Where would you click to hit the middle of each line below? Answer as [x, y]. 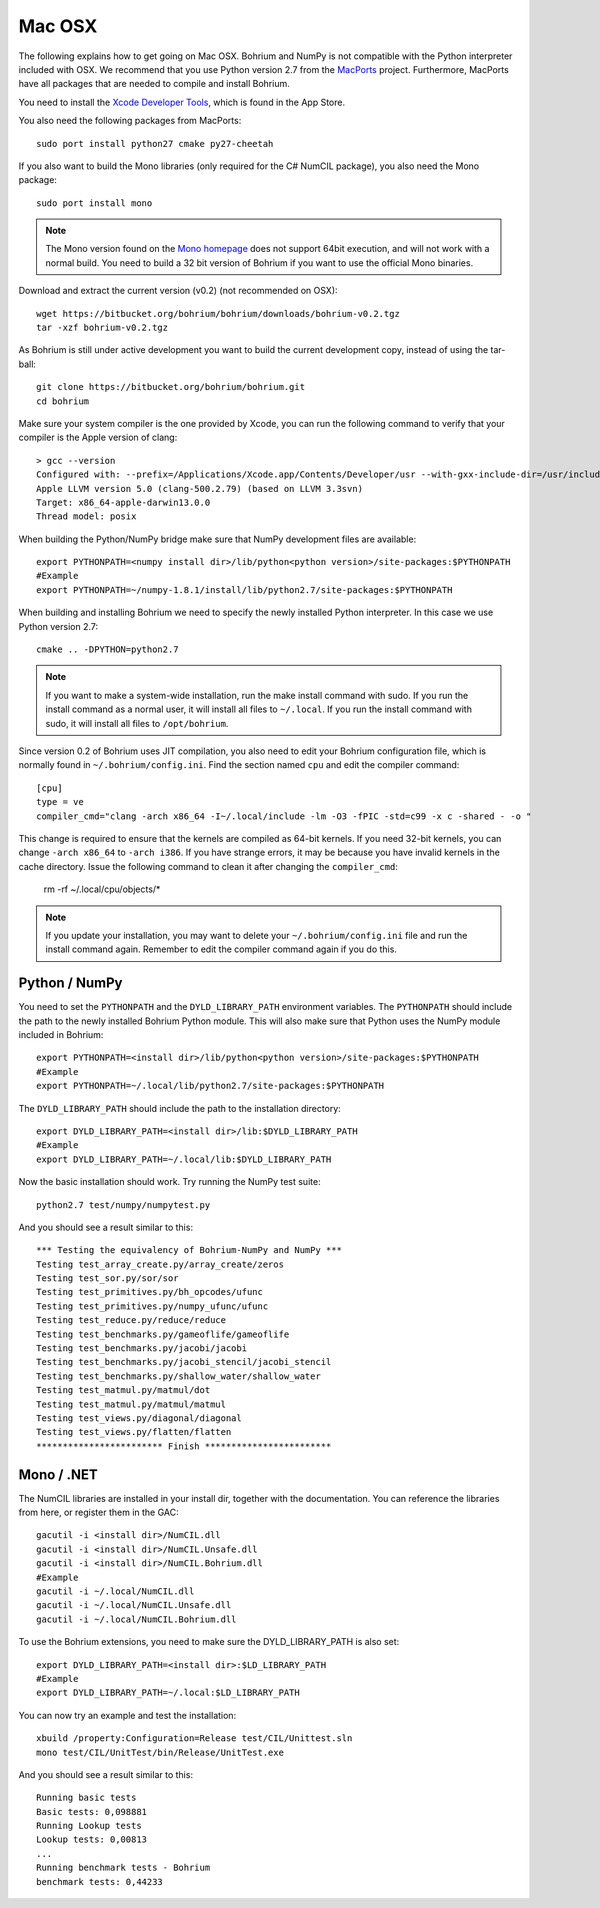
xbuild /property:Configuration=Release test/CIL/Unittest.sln [194, 1738]
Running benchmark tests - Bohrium [123, 1868]
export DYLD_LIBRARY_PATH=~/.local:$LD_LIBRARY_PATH [168, 1693]
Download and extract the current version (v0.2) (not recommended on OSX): [178, 291]
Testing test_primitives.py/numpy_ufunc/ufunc [152, 1306]
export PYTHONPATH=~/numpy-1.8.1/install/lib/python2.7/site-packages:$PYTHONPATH [244, 589]
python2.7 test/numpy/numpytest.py [123, 1204]
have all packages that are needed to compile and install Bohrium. [154, 84]
